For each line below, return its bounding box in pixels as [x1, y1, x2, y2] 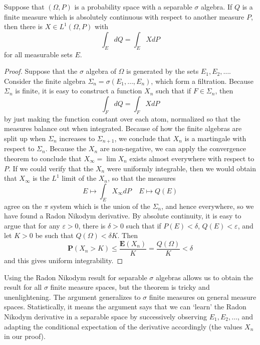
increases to [59, 133, 95, 143]
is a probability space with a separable [74, 2, 192, 12]
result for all [4, 282, 42, 292]
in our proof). [4, 331, 46, 341]
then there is [4, 21, 43, 32]
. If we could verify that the [9, 163, 94, 173]
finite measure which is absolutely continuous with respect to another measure [4, 11, 244, 22]
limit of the [62, 173, 97, 183]
